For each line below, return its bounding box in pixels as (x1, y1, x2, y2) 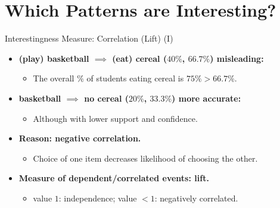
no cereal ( (84, 92, 129, 104)
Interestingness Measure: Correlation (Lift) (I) (5, 32, 173, 45)
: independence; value (58, 191, 137, 204)
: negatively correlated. (154, 191, 238, 204)
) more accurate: (172, 92, 241, 104)
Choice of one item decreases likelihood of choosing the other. (33, 152, 258, 164)
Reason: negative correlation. (18, 132, 141, 144)
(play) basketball (18, 52, 89, 64)
